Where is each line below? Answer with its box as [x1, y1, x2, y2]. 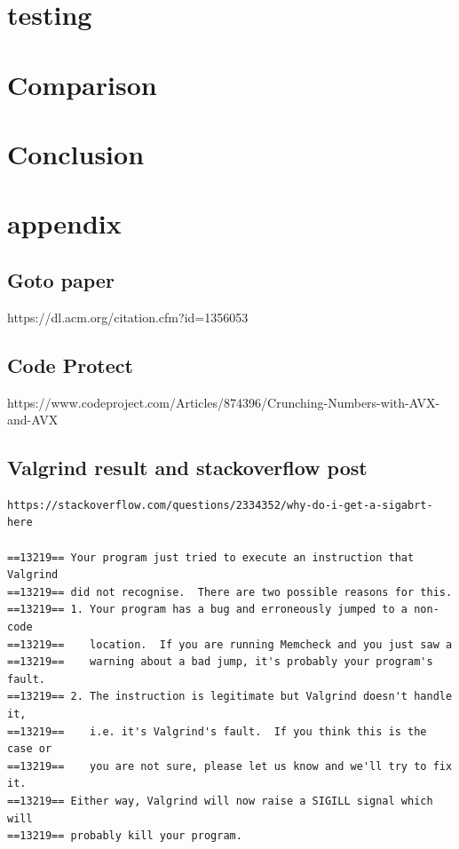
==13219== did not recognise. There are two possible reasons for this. [7, 585, 453, 599]
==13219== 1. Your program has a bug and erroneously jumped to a [7, 603, 408, 616]
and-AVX [7, 410, 59, 429]
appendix [7, 205, 122, 242]
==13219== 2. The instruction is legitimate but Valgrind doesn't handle [7, 690, 453, 703]
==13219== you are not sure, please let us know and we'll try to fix [7, 759, 453, 773]
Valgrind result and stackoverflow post [7, 454, 368, 481]
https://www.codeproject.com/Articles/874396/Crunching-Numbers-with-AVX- [7, 393, 440, 411]
